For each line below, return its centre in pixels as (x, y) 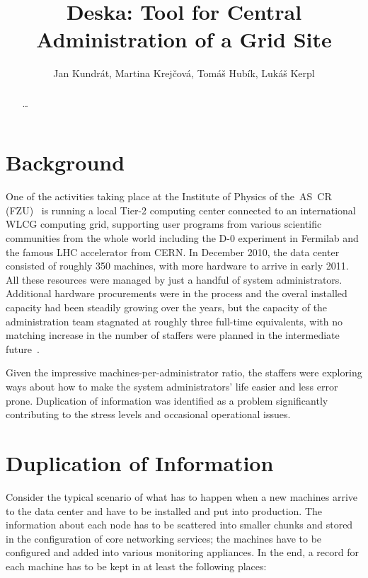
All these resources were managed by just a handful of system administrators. (174, 279)
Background (65, 162)
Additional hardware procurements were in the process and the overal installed (177, 293)
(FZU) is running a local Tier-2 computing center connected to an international (181, 210)
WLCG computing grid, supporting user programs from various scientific (164, 224)
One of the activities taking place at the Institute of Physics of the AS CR (169, 196)
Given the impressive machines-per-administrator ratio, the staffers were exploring (184, 372)
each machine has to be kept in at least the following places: (136, 566)
